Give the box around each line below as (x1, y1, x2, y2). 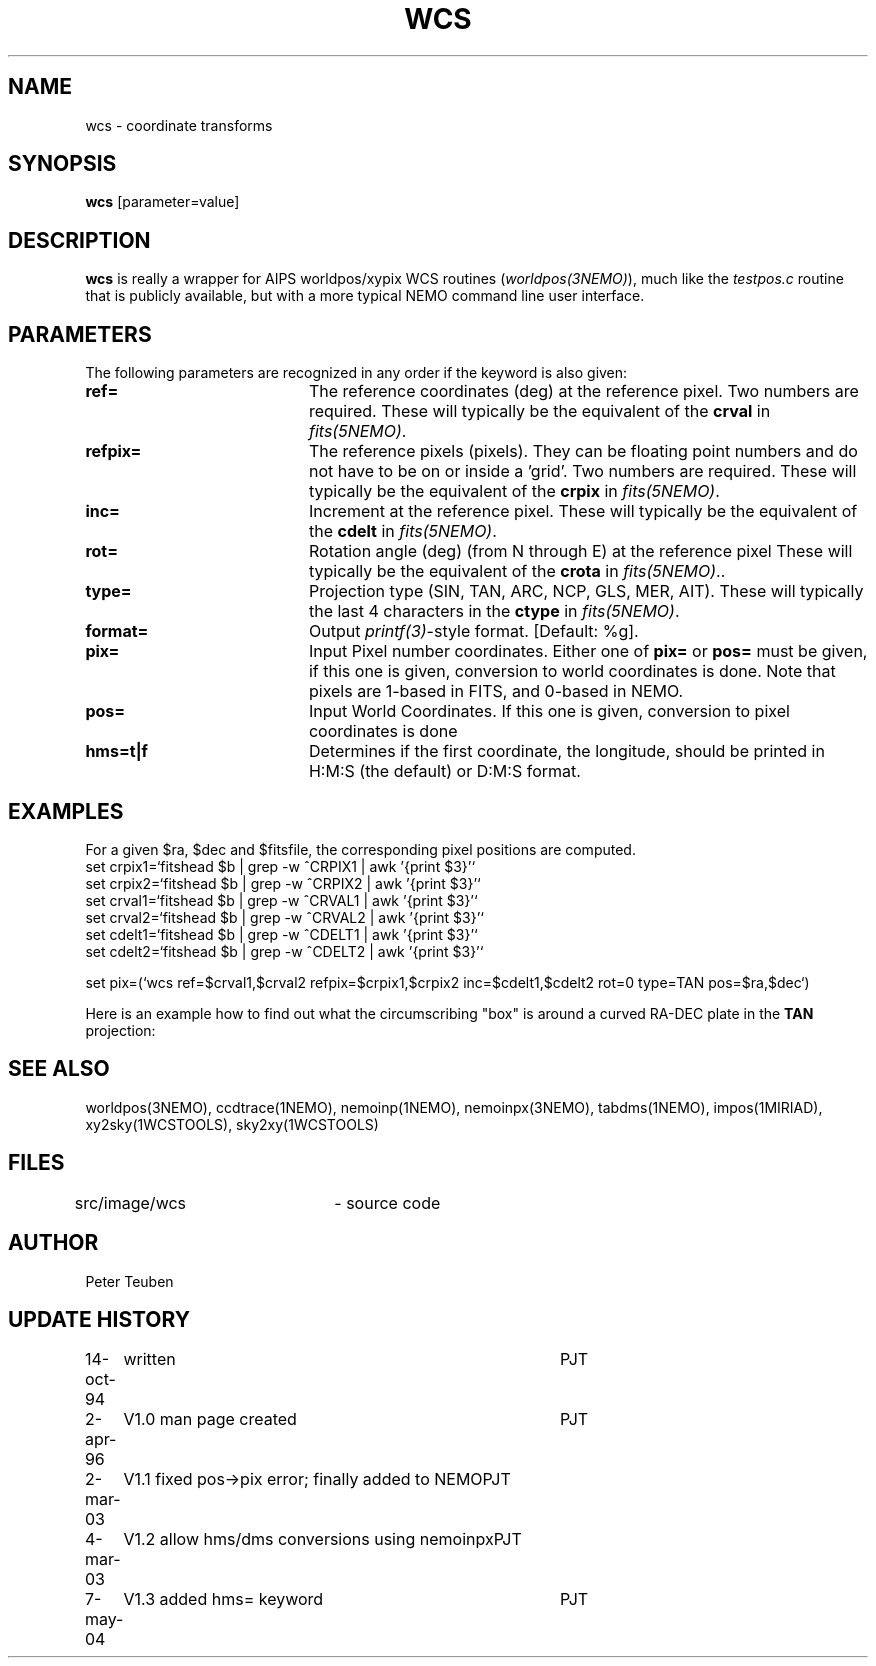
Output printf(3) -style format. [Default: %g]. (308, 621, 639, 642)
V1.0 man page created (123, 1409, 297, 1430)
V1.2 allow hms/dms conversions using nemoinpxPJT (123, 1529, 522, 1550)
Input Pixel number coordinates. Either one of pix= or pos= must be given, (308, 641, 868, 662)
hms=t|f (85, 741, 148, 762)
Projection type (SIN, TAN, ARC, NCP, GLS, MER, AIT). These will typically (308, 581, 864, 602)
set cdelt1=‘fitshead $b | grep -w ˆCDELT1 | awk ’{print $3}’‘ (85, 925, 478, 943)
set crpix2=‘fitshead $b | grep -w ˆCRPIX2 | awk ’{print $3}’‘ (85, 874, 481, 892)
